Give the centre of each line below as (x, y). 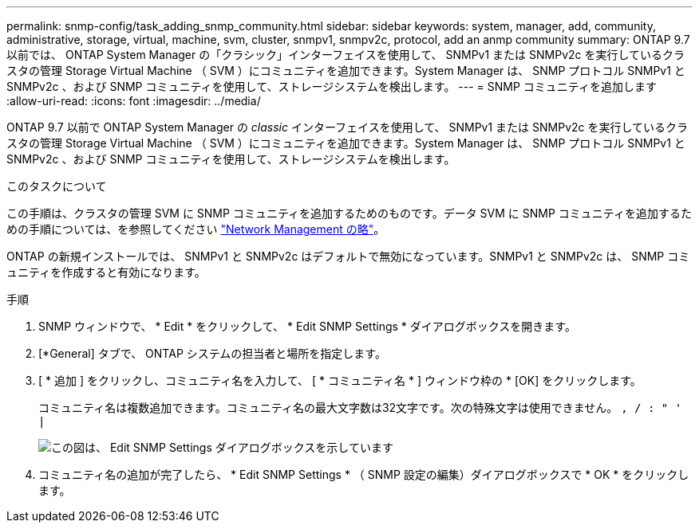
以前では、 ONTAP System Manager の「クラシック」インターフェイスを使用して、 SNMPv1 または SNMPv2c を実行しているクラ (346, 55)
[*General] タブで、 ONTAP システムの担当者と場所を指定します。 (212, 353)
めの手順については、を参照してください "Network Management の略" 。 (196, 229)
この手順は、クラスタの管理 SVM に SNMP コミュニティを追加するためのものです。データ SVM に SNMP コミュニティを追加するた (349, 213)
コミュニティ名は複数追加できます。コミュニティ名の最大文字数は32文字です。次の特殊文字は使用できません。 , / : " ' (360, 408)
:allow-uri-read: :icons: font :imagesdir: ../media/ (134, 101)
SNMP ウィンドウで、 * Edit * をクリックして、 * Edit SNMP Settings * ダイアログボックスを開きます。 (307, 326)
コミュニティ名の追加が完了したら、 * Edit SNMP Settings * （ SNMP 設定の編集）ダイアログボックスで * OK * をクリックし (364, 474)
